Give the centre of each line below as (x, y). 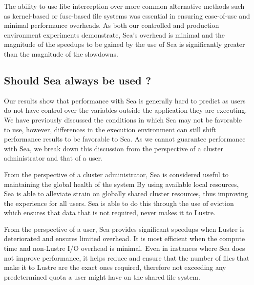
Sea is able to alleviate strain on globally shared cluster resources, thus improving (126, 193)
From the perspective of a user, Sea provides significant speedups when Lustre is (124, 229)
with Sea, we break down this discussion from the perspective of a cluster (114, 148)
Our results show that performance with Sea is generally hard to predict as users (125, 100)
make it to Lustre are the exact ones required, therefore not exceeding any (115, 267)
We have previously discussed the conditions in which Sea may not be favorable (123, 119)
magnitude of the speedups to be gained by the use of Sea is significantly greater (125, 44)
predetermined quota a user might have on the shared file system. (102, 276)
